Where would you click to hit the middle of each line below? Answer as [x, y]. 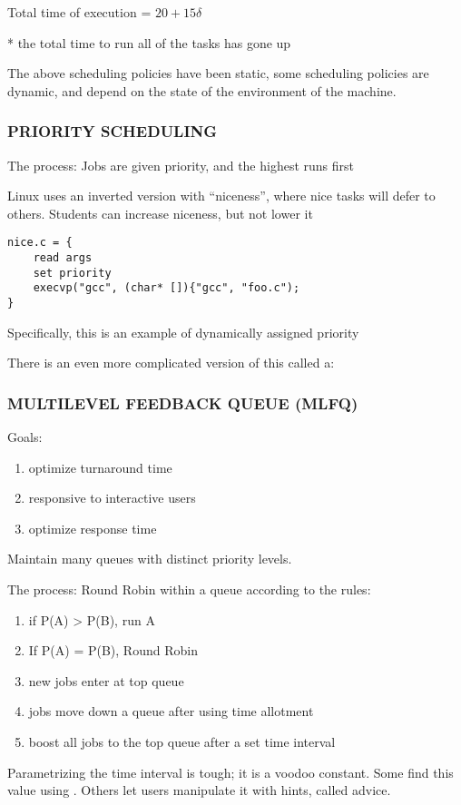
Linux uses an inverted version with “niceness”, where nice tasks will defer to [221, 196]
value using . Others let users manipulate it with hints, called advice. [199, 790]
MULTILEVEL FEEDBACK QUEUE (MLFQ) [183, 402]
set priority [72, 273]
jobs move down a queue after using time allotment [171, 711]
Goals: [25, 437]
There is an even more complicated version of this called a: [171, 363]
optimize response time [93, 528]
